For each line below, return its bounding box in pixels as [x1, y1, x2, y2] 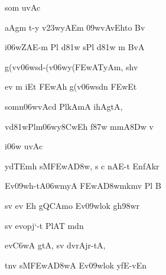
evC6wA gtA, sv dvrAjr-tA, [5, 239, 106, 251]
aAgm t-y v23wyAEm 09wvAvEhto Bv [5, 21, 145, 33]
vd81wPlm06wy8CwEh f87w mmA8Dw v [5, 120, 154, 132]
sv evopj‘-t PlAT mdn [5, 219, 84, 231]
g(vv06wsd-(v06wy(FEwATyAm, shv [5, 60, 138, 73]
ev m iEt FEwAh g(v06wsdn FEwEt [5, 80, 137, 93]
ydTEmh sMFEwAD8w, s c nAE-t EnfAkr [5, 159, 160, 172]
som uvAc [5, 1, 41, 13]
